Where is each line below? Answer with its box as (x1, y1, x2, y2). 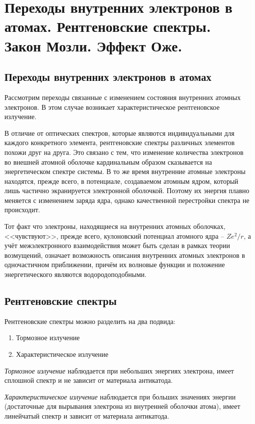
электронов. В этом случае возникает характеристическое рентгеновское (4, 101, 220, 112)
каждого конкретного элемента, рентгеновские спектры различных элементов (4, 137, 235, 148)
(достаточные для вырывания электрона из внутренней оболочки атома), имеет (4, 401, 240, 411)
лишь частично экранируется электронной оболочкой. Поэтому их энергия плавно (4, 185, 250, 196)
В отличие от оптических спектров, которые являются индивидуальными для (4, 127, 235, 138)
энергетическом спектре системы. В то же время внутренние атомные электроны (4, 166, 246, 176)
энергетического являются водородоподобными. (4, 269, 147, 279)
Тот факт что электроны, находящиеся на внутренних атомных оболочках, (4, 221, 226, 231)
